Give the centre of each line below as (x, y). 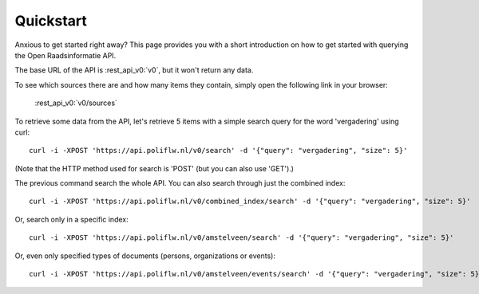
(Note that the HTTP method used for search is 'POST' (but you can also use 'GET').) (154, 168)
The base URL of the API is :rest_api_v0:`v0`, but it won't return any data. (134, 70)
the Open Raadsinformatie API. (65, 55)
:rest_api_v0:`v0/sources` (76, 103)
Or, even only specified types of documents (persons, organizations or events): (145, 256)
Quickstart (51, 21)
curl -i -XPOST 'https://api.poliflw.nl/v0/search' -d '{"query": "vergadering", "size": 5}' (218, 151)
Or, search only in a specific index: (71, 219)
